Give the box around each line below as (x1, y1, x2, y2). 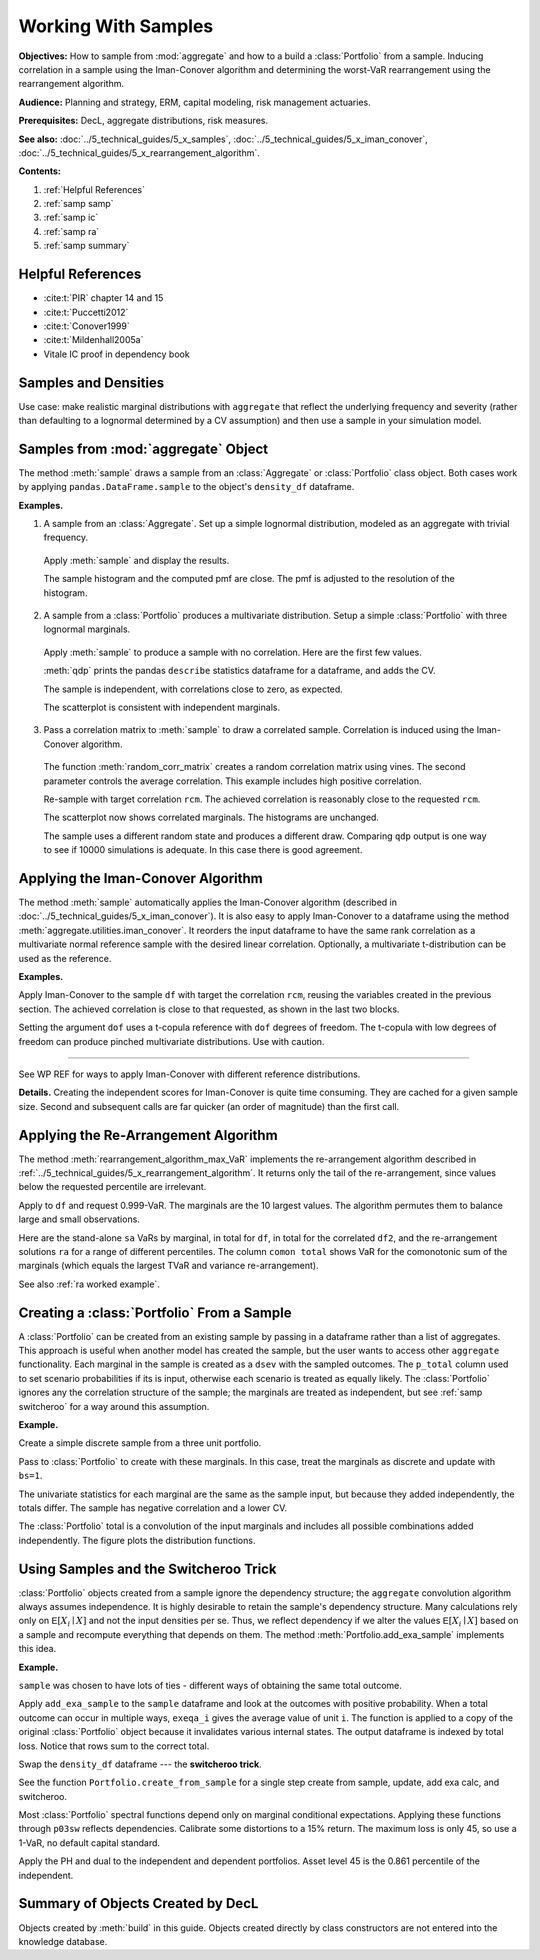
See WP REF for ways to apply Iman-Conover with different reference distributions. (18, 1068, 361, 1080)
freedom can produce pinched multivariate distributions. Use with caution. (18, 1035, 325, 1047)
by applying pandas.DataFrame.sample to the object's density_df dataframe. (18, 481, 355, 493)
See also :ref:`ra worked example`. (18, 1278, 160, 1290)
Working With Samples (18, 15, 214, 37)
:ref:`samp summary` (43, 240, 130, 252)
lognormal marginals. (43, 623, 131, 635)
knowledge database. (18, 1935, 108, 1947)
